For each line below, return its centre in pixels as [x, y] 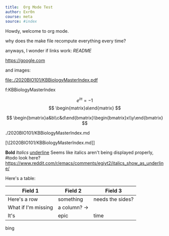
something [70, 199]
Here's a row [23, 199]
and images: [18, 70]
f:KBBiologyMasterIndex [31, 90]
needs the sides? [113, 199]
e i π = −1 [85, 100]
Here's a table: [20, 179]
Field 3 [114, 191]
